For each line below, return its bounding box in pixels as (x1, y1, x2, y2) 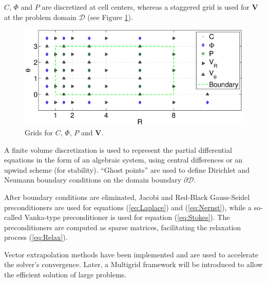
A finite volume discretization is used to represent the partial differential (4, 144, 232, 155)
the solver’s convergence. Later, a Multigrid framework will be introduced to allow (4, 259, 263, 270)
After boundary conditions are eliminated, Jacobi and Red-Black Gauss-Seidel (4, 191, 250, 202)
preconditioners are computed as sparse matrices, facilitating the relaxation (4, 221, 241, 232)
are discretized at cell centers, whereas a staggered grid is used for (42, 2, 250, 12)
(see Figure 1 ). (87, 11, 133, 22)
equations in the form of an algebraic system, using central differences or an (4, 154, 243, 165)
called (4, 212, 22, 223)
